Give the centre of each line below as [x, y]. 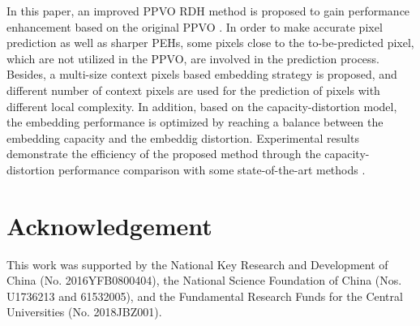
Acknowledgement [109, 225]
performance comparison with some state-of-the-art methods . [212, 169]
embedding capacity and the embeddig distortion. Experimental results [183, 137]
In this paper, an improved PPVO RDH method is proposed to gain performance [208, 11]
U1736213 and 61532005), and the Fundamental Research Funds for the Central [205, 296]
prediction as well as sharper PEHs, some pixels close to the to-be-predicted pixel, [210, 43]
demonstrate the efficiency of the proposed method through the [164, 154]
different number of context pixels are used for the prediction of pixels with [193, 90]
